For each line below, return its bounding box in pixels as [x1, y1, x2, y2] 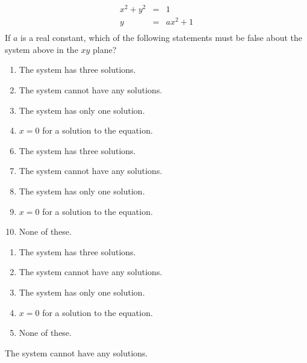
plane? [93, 43, 117, 55]
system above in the [5, 43, 78, 55]
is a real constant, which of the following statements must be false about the [20, 31, 302, 44]
